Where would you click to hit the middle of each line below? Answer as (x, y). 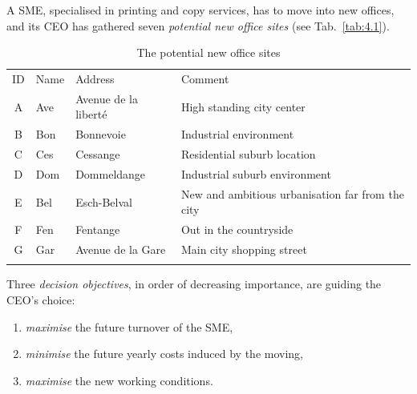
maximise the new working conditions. (119, 380)
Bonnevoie (101, 134)
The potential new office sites (208, 52)
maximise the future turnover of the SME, (129, 326)
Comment (205, 79)
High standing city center (243, 106)
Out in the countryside (237, 229)
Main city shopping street (244, 249)
